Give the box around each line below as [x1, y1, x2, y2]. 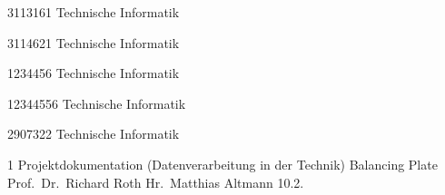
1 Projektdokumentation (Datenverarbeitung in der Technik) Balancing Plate [7, 154, 438, 173]
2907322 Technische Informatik [7, 124, 180, 143]
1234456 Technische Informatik [7, 63, 180, 83]
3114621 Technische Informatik [7, 33, 180, 52]
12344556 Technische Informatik [7, 93, 186, 112]
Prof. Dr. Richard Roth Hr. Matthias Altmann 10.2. [7, 172, 304, 191]
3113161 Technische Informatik [7, 3, 180, 21]
